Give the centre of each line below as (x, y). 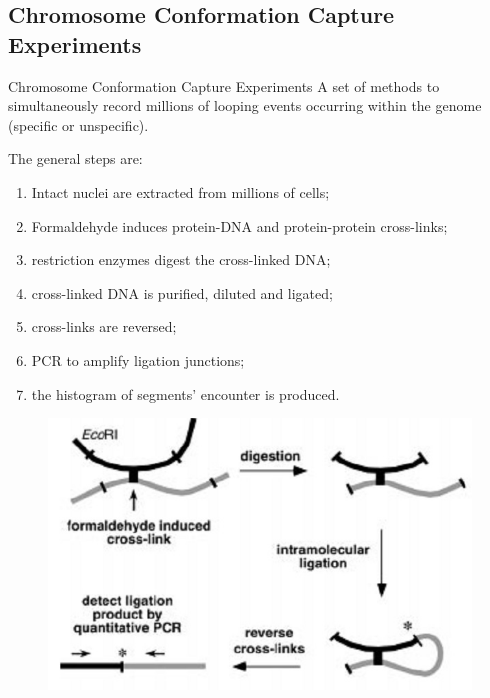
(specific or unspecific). (78, 124)
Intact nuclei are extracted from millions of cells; (180, 191)
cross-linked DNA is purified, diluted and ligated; (182, 292)
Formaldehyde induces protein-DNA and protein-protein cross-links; (239, 225)
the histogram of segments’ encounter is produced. (185, 393)
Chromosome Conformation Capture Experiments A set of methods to (224, 85)
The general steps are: (75, 158)
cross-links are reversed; (104, 326)
